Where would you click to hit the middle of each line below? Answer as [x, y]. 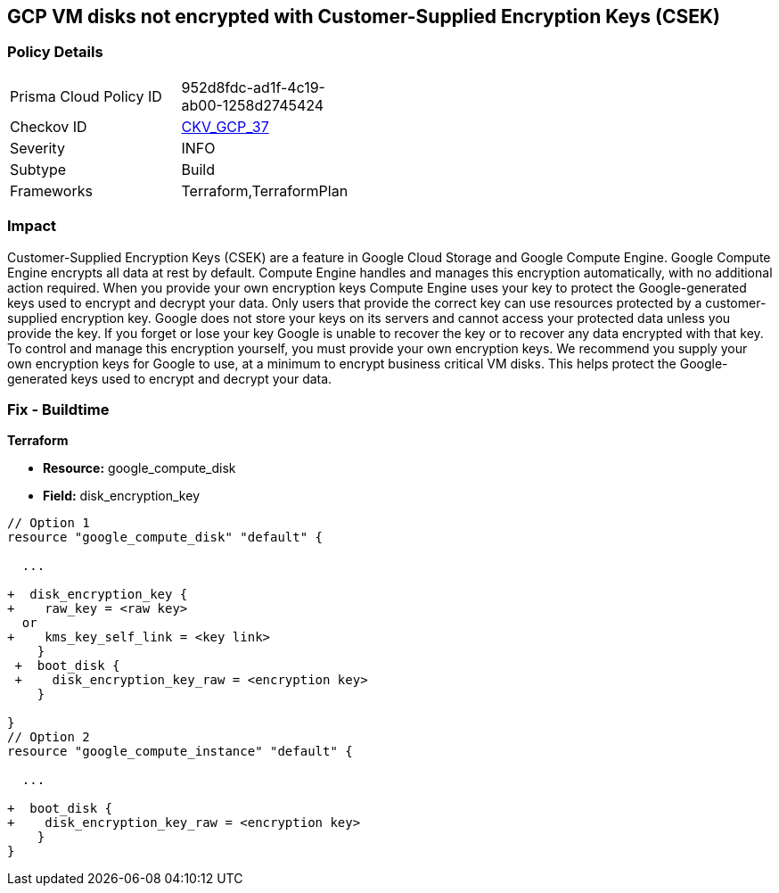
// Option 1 [49, 523]
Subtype [38, 169]
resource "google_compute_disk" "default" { [165, 537]
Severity [37, 148]
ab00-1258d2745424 [253, 105]
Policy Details [55, 52]
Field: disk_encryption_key [121, 496]
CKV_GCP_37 [225, 126]
